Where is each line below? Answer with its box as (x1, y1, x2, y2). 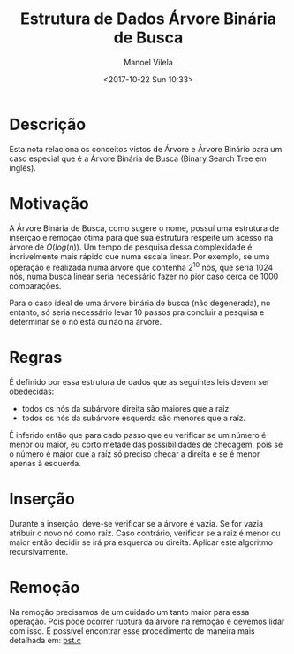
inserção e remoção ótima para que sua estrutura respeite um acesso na (9, 232, 274, 242)
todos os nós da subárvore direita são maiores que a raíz (21, 404, 230, 414)
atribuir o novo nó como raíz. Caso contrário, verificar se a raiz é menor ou (9, 527, 281, 539)
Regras (9, 348, 63, 367)
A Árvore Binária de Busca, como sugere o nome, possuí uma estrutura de (9, 222, 280, 234)
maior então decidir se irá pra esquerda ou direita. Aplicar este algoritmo (9, 537, 274, 548)
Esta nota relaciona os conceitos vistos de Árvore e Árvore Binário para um (9, 143, 283, 154)
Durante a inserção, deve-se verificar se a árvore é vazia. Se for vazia (9, 519, 263, 529)
